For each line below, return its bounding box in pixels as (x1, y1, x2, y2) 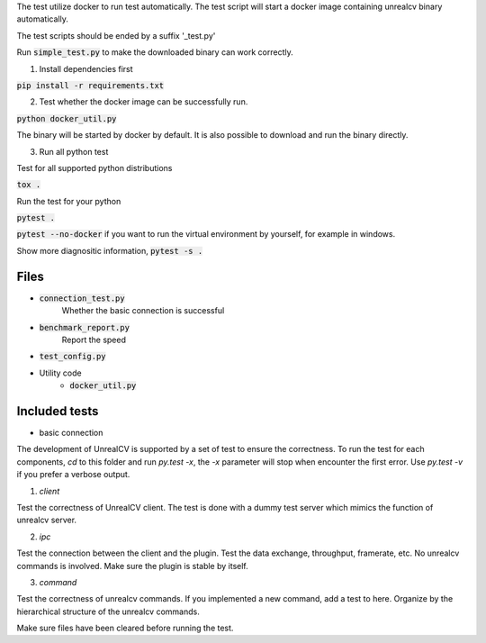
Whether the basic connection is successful (61, 305, 225, 316)
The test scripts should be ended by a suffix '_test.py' (16, 30, 216, 41)
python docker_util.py (16, 113, 117, 123)
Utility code (39, 367, 82, 378)
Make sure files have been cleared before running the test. (16, 622, 234, 634)
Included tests (16, 403, 99, 419)
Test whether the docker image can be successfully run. (39, 96, 248, 107)
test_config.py (39, 351, 107, 362)
